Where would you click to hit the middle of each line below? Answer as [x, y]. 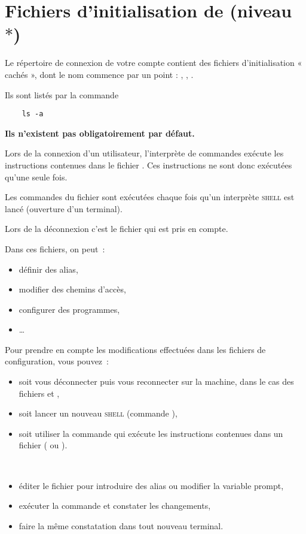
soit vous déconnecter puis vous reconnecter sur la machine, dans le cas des [156, 381]
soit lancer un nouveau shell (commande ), [98, 413]
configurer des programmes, [69, 309]
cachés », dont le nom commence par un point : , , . [99, 74]
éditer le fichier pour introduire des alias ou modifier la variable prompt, [151, 485]
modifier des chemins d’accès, [72, 289]
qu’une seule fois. [36, 177]
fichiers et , [39, 393]
